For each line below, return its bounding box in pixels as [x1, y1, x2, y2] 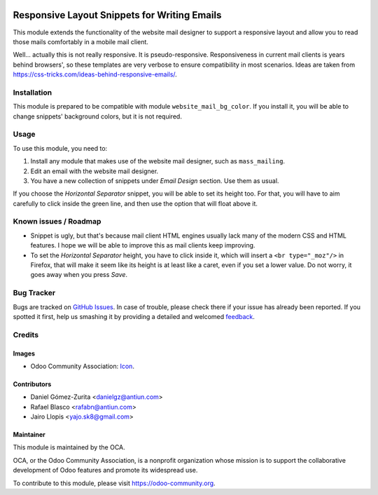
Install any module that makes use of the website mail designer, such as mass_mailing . [30, 157, 286, 165]
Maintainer [13, 430, 45, 439]
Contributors [13, 379, 52, 388]
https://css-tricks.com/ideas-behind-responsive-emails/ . [13, 70, 178, 79]
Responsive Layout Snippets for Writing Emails [13, 9, 222, 21]
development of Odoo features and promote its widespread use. [13, 466, 198, 475]
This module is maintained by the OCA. [13, 443, 125, 452]
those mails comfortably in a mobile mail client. [13, 37, 148, 46]
